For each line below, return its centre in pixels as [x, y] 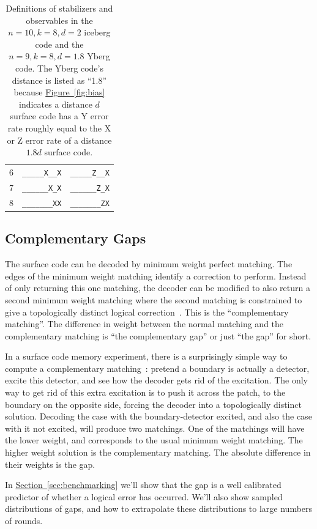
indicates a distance [56, 104]
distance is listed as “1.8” [59, 80]
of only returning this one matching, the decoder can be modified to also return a [158, 288]
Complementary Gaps [76, 238]
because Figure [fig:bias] [59, 92]
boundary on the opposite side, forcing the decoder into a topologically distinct [153, 404]
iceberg [97, 32]
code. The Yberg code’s [59, 68]
